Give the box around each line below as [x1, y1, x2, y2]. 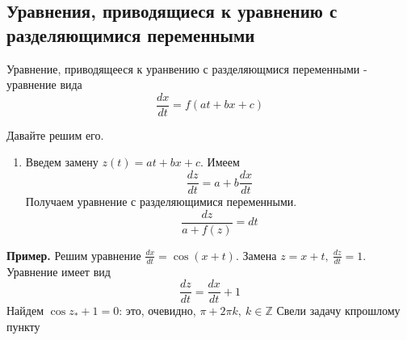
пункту [6, 317, 40, 334]
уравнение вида [6, 76, 82, 93]
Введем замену [25, 153, 99, 170]
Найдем [6, 302, 44, 319]
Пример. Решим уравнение [6, 246, 141, 263]
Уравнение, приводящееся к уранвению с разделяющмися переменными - [6, 60, 367, 77]
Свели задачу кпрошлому [276, 302, 401, 319]
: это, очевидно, [119, 302, 196, 319]
